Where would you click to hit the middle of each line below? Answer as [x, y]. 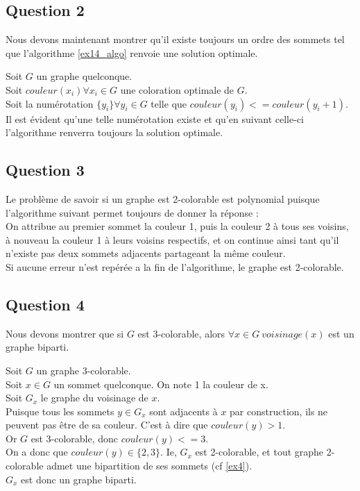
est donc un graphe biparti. [79, 479]
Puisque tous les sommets [60, 411]
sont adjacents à [183, 411]
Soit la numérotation [50, 103]
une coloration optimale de [177, 89]
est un [341, 333]
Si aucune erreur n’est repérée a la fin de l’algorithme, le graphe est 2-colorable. [175, 266]
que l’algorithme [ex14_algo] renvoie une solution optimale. [132, 52]
